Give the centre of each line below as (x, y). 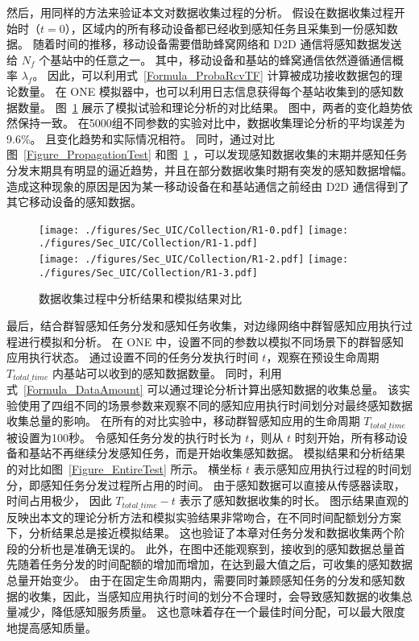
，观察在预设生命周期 (323, 357)
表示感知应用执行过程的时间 (327, 469)
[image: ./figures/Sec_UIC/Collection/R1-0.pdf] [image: (194, 230)
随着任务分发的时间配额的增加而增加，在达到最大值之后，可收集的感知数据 (215, 564)
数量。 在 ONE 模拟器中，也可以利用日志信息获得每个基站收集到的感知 (205, 91)
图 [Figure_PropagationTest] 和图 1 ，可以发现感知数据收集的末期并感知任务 (207, 154)
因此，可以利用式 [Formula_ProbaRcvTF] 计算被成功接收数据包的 (220, 75)
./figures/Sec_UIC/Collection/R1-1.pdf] (149, 244)
